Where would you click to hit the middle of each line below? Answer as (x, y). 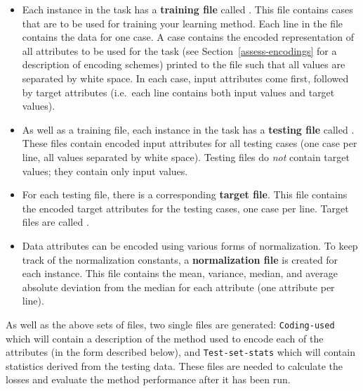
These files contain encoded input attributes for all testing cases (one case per (190, 143)
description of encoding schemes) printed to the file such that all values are (184, 64)
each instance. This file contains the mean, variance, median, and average (180, 273)
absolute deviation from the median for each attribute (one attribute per (178, 287)
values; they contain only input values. (105, 171)
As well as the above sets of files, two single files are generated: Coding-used (170, 324)
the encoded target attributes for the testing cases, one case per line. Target (185, 208)
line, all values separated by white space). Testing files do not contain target (186, 156)
